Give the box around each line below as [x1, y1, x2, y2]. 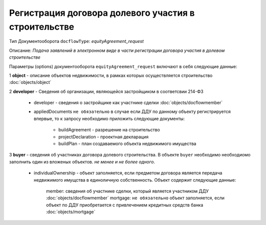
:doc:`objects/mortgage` [46, 209, 96, 215]
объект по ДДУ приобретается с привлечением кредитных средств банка [46, 202, 203, 208]
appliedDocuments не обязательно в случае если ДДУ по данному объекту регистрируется [33, 109, 231, 114]
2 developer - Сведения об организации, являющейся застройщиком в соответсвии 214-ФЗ [9, 88, 204, 94]
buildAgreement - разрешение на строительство [58, 127, 160, 133]
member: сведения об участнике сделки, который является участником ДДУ [46, 188, 209, 194]
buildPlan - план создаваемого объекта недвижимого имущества [58, 141, 197, 147]
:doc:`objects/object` [9, 79, 52, 85]
